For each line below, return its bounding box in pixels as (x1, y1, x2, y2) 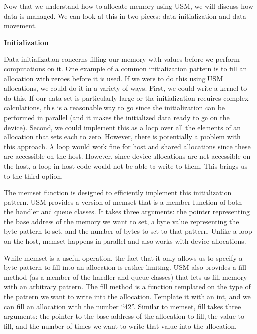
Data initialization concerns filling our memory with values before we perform (4, 54, 240, 64)
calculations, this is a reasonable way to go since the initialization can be (4, 102, 225, 113)
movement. (4, 20, 37, 31)
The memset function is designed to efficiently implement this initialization (4, 187, 232, 198)
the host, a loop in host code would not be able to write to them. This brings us (4, 160, 248, 171)
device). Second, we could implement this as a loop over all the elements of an (4, 122, 241, 132)
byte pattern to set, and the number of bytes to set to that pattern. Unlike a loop (4, 226, 252, 236)
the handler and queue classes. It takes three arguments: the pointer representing (4, 206, 250, 217)
